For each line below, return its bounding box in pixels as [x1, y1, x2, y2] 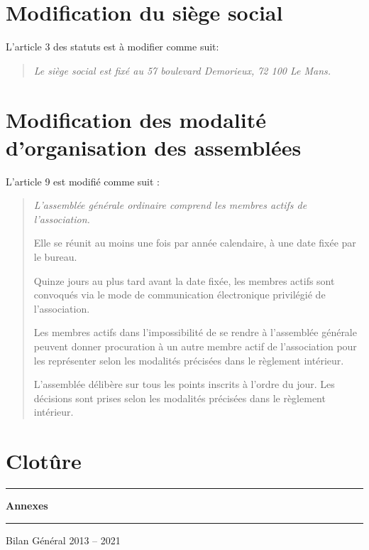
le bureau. [33, 249, 77, 264]
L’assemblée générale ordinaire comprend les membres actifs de [33, 198, 307, 212]
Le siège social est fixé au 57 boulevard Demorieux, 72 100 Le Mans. [33, 63, 331, 77]
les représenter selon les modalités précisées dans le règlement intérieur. [33, 352, 344, 367]
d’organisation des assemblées [6, 132, 302, 161]
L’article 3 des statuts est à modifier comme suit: [6, 39, 219, 54]
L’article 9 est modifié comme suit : [6, 173, 160, 188]
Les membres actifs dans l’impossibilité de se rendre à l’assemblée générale [33, 325, 357, 340]
